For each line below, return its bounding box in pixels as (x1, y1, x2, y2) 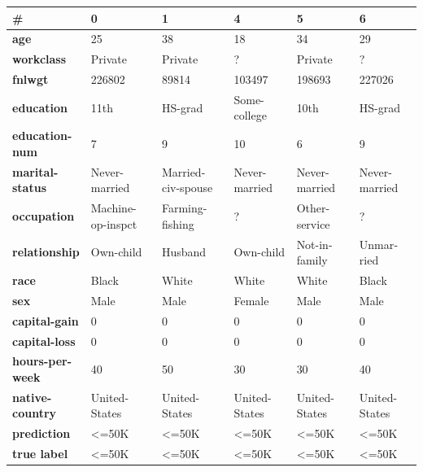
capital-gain (12, 312, 79, 329)
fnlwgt (12, 71, 49, 88)
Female (233, 291, 269, 308)
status (12, 179, 46, 196)
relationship (12, 243, 80, 260)
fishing (161, 215, 194, 232)
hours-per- (12, 352, 72, 369)
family (296, 251, 328, 269)
